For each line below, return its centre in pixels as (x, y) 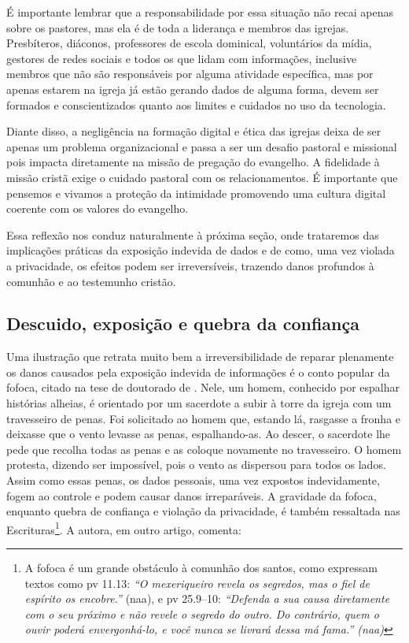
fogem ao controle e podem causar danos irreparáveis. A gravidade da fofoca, (192, 495)
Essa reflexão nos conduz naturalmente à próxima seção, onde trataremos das (193, 234)
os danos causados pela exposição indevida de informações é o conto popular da (198, 372)
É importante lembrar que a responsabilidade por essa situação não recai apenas (200, 12)
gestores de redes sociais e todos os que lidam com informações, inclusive (182, 58)
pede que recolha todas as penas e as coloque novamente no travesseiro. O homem (204, 449)
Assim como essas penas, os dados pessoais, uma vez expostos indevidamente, (193, 480)
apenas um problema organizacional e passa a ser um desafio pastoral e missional (202, 146)
